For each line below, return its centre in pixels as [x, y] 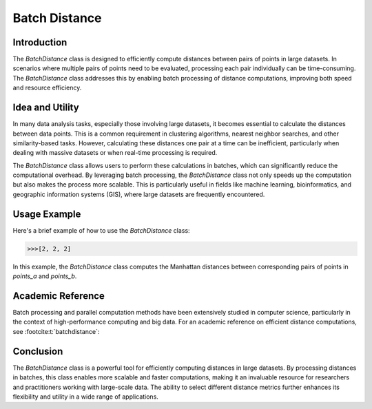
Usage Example [47, 214]
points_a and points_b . [45, 276]
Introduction [40, 42]
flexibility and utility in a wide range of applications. [85, 397]
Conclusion [38, 351]
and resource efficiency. [47, 88]
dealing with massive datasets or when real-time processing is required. [115, 153]
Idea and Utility [46, 108]
